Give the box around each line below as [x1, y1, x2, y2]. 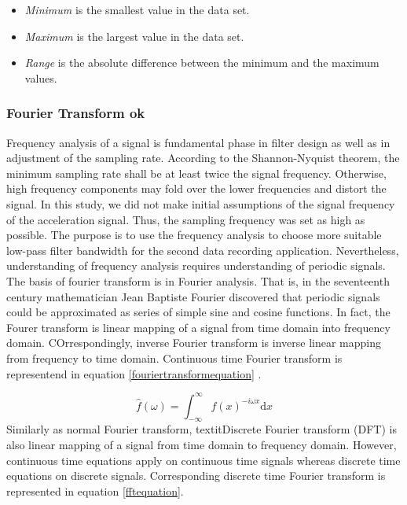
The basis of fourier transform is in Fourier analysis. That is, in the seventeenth [6, 272, 390, 289]
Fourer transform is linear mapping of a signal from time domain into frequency [6, 319, 390, 335]
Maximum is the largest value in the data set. [24, 28, 244, 44]
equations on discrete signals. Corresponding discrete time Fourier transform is [6, 467, 386, 484]
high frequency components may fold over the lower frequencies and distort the [6, 180, 387, 197]
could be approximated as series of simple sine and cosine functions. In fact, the [6, 304, 390, 320]
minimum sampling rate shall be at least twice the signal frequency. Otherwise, [6, 164, 387, 181]
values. [24, 69, 57, 86]
